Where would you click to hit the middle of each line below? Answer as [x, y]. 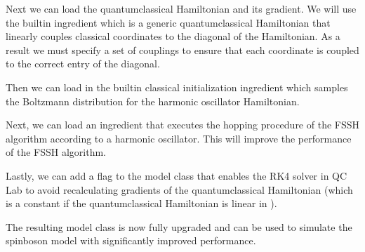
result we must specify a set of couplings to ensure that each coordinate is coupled [182, 49]
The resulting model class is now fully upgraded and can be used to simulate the [179, 226]
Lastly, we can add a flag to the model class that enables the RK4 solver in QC [177, 175]
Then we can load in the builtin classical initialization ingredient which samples [177, 87]
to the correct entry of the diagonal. [83, 64]
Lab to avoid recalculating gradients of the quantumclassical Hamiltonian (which [179, 189]
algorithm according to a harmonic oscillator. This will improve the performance [179, 138]
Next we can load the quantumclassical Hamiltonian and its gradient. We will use [181, 8]
